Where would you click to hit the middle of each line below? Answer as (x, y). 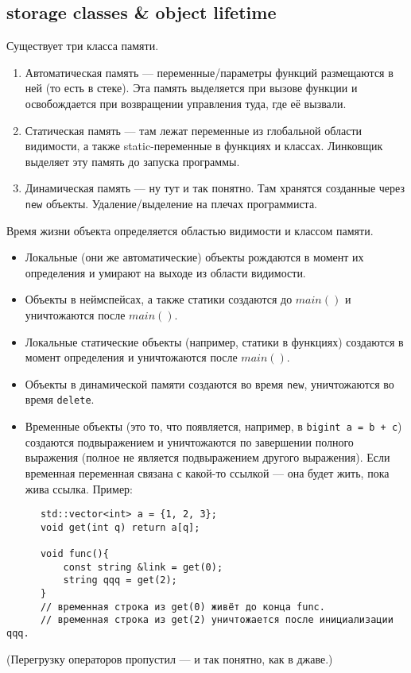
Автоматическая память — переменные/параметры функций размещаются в (209, 72)
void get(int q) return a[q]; (120, 527)
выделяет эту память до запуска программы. (132, 161)
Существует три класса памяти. (83, 46)
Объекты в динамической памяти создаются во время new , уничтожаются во (209, 383)
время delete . (60, 399)
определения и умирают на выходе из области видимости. (165, 272)
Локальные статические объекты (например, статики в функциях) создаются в (214, 341)
